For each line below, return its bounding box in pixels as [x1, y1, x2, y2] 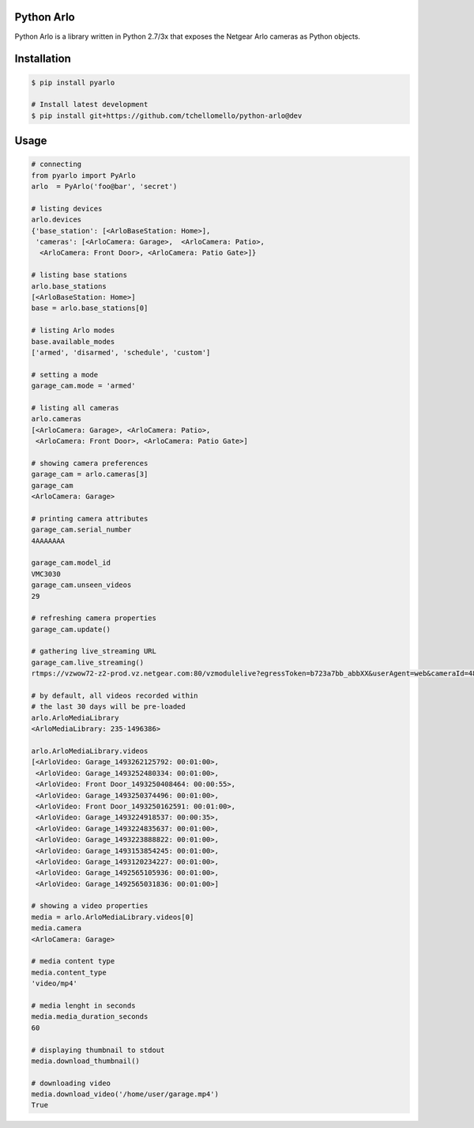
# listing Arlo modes [31, 326, 115, 335]
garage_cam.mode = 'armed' [31, 381, 136, 391]
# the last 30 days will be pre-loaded [31, 702, 186, 711]
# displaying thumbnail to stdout [31, 1045, 165, 1054]
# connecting [31, 160, 82, 169]
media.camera [31, 924, 82, 933]
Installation [14, 52, 71, 66]
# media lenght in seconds [31, 1001, 136, 1010]
